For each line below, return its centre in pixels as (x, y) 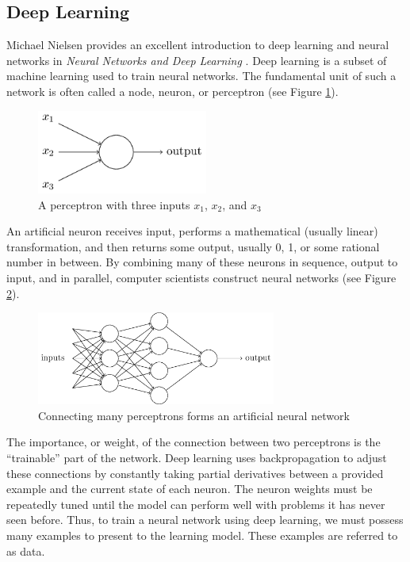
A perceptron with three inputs (114, 204)
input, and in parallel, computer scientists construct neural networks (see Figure (201, 278)
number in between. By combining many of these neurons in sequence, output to (202, 262)
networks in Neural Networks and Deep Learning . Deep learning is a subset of (197, 60)
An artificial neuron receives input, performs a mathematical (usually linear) (192, 231)
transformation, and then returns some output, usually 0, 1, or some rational (193, 246)
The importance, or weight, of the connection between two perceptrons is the (194, 442)
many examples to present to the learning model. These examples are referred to (202, 535)
